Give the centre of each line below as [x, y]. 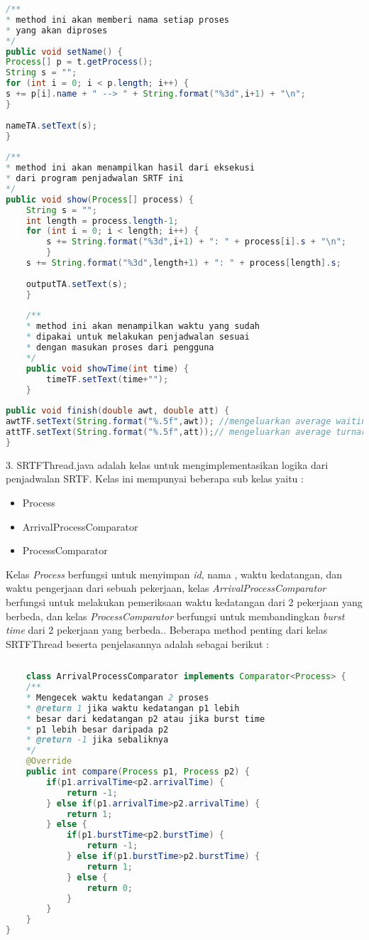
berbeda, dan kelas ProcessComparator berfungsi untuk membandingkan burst [175, 616]
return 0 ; [110, 888]
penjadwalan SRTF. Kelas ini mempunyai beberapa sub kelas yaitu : [155, 479]
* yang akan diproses [57, 30]
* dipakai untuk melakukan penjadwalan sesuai [138, 337]
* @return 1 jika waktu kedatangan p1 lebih [133, 708]
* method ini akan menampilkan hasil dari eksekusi [130, 168]
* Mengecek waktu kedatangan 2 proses [117, 697]
